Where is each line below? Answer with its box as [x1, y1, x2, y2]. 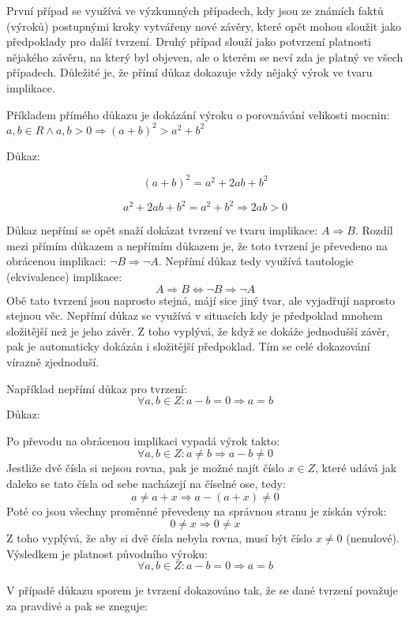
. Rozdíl [355, 222, 393, 238]
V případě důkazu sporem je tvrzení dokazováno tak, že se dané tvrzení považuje [6, 582, 398, 598]
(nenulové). [346, 530, 400, 546]
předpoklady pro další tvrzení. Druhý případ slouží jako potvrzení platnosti [6, 33, 371, 50]
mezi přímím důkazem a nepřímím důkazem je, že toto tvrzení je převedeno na [6, 237, 388, 253]
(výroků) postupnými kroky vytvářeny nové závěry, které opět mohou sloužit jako [6, 17, 402, 34]
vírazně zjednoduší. [6, 354, 99, 370]
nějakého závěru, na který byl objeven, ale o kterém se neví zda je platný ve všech [6, 48, 403, 65]
